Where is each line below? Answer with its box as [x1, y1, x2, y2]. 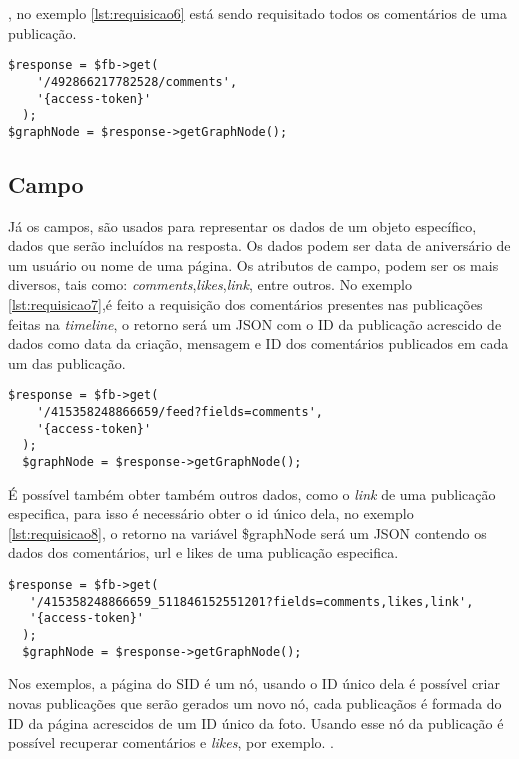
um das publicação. [8, 352, 126, 373]
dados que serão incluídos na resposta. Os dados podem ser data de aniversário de [8, 235, 511, 256]
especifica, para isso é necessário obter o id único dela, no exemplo [8, 503, 414, 524]
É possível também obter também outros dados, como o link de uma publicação [8, 483, 496, 504]
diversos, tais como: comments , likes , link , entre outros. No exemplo [8, 274, 412, 295]
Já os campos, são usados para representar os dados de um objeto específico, [8, 215, 477, 236]
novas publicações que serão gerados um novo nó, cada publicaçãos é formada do [8, 692, 502, 713]
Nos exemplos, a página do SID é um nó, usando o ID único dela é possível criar [8, 673, 500, 694]
